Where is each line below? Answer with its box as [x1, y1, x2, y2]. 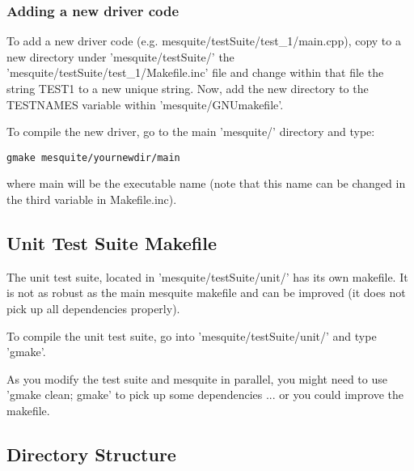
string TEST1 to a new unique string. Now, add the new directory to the [6, 80, 369, 96]
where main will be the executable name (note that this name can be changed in [6, 175, 406, 192]
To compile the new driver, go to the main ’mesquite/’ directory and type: [6, 123, 375, 140]
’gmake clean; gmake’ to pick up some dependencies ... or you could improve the [6, 386, 403, 403]
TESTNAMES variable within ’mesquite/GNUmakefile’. [6, 95, 284, 112]
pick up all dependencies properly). [6, 300, 180, 317]
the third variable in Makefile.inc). [6, 191, 177, 208]
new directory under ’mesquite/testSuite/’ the [6, 48, 234, 65]
